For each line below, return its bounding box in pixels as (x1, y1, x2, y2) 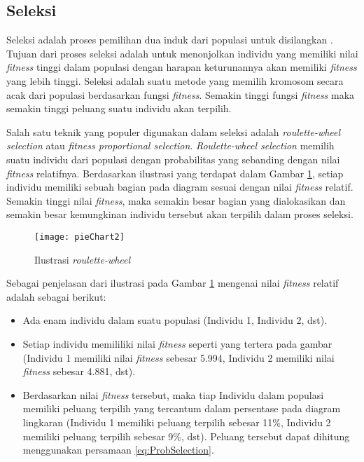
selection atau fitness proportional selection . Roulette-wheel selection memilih (6, 138, 335, 153)
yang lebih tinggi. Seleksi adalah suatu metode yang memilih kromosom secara (6, 73, 344, 88)
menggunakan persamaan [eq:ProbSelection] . (22, 442, 214, 457)
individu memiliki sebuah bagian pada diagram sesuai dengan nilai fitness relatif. (6, 179, 353, 194)
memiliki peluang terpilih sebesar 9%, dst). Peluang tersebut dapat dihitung (22, 428, 350, 443)
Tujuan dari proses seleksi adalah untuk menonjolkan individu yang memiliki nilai (6, 46, 358, 60)
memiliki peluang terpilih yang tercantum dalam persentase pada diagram (22, 401, 341, 416)
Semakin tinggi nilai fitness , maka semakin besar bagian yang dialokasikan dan (6, 193, 346, 208)
